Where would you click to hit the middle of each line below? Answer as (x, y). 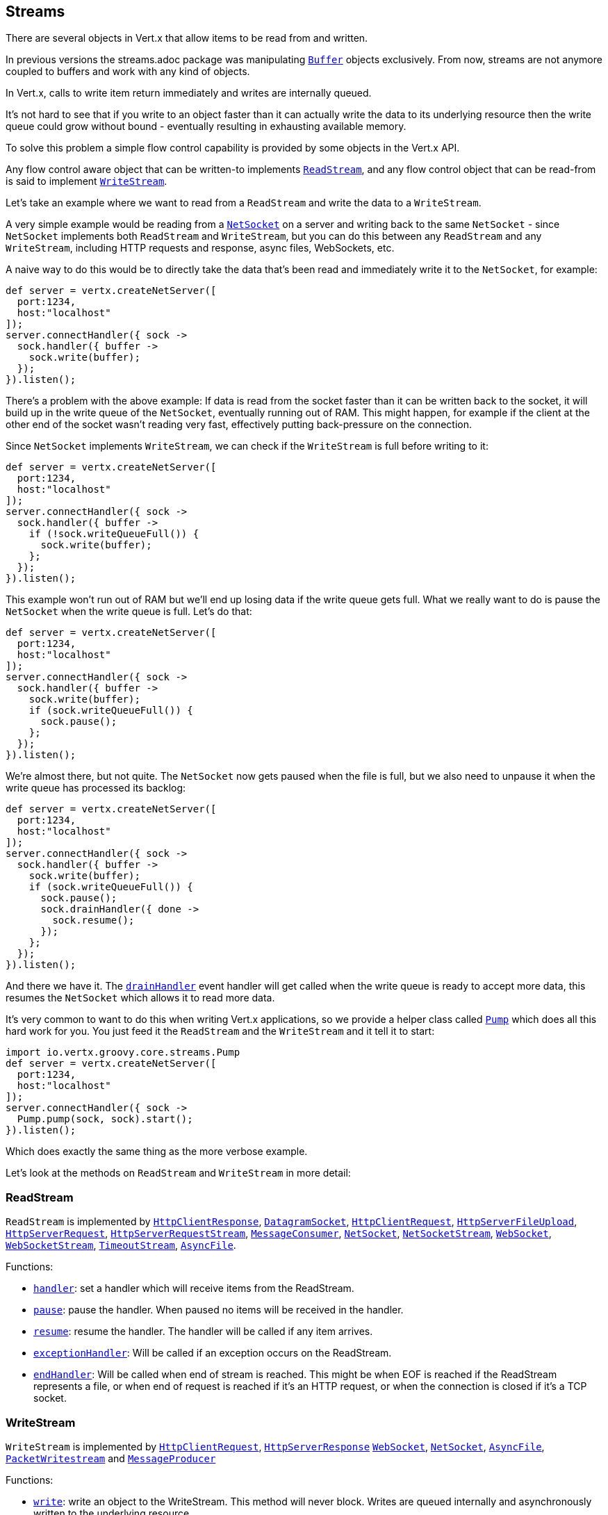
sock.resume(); (93, 920)
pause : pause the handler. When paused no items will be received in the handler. (219, 1310)
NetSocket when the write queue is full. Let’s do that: (129, 612)
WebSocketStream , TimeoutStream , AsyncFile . (121, 1245)
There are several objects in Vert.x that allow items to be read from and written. (187, 38)
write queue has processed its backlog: (96, 788)
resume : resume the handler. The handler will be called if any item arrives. (203, 1332)
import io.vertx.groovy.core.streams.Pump (123, 1053)
